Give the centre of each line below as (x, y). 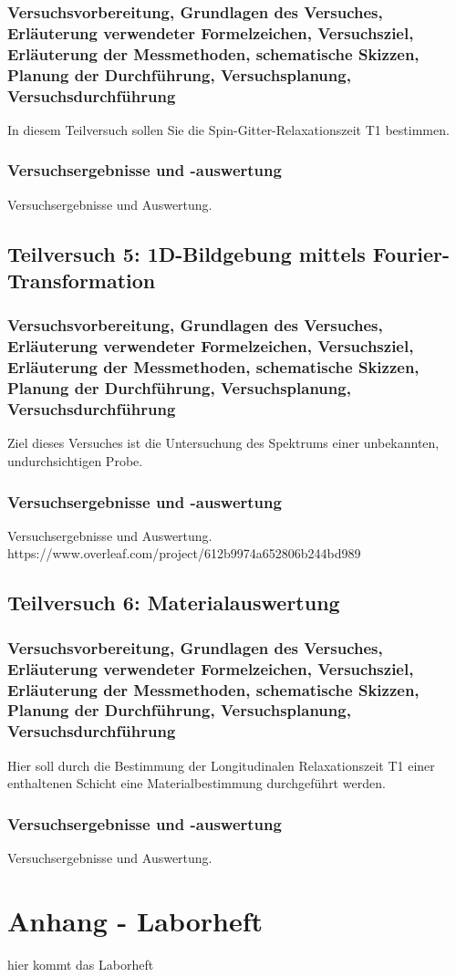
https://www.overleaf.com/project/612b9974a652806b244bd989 (184, 553)
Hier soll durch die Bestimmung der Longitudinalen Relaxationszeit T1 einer (221, 765)
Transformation (82, 281)
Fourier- (411, 253)
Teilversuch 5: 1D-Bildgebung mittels (187, 253)
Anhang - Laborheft (135, 920)
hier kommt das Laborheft (81, 964)
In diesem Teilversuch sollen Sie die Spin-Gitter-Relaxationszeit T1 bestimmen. (228, 129)
